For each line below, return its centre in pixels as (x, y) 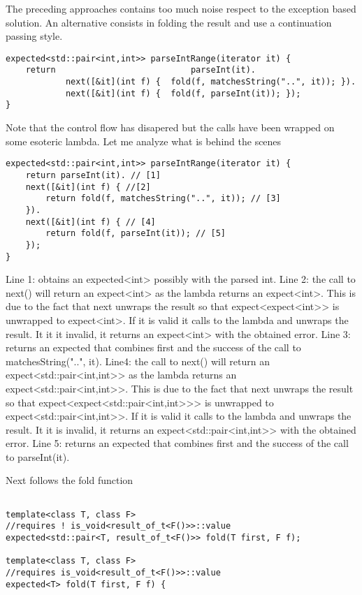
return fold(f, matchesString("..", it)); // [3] (163, 199)
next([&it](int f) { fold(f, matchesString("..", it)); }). (211, 82)
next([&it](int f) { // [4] (90, 222)
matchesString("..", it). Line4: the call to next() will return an (138, 361)
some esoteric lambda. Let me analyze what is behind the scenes (144, 141)
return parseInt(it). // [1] (93, 175)
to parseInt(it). (38, 456)
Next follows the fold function (70, 480)
